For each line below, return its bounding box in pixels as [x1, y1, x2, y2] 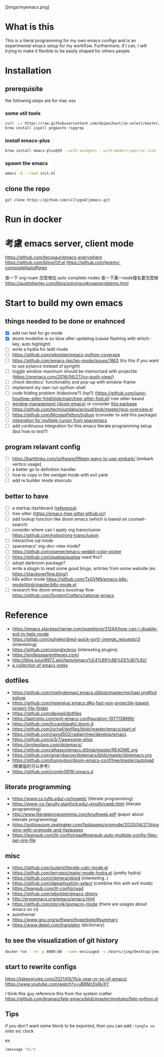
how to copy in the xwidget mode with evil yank [12, 472, 108, 478]
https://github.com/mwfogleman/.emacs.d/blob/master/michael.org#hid [12, 689, 157, 696]
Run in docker [5, 214, 62, 225]
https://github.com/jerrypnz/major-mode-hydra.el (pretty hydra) [12, 870, 142, 876]
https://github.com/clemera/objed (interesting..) [12, 875, 108, 881]
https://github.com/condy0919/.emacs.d [12, 769, 94, 774]
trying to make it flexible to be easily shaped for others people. [5, 48, 131, 53]
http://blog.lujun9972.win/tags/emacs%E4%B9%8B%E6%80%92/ [12, 657, 147, 663]
